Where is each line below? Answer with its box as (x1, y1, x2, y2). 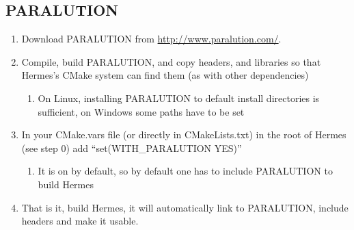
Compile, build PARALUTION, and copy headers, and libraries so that (21, 54, 321, 68)
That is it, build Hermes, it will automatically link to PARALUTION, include (21, 200, 349, 214)
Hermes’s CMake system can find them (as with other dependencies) (21, 68, 309, 82)
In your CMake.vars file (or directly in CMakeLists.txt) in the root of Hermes (21, 127, 346, 142)
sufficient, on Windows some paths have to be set (38, 104, 245, 118)
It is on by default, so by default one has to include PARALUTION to (38, 164, 333, 178)
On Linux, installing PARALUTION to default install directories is (38, 90, 320, 105)
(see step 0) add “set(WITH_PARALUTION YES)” (21, 140, 242, 155)
